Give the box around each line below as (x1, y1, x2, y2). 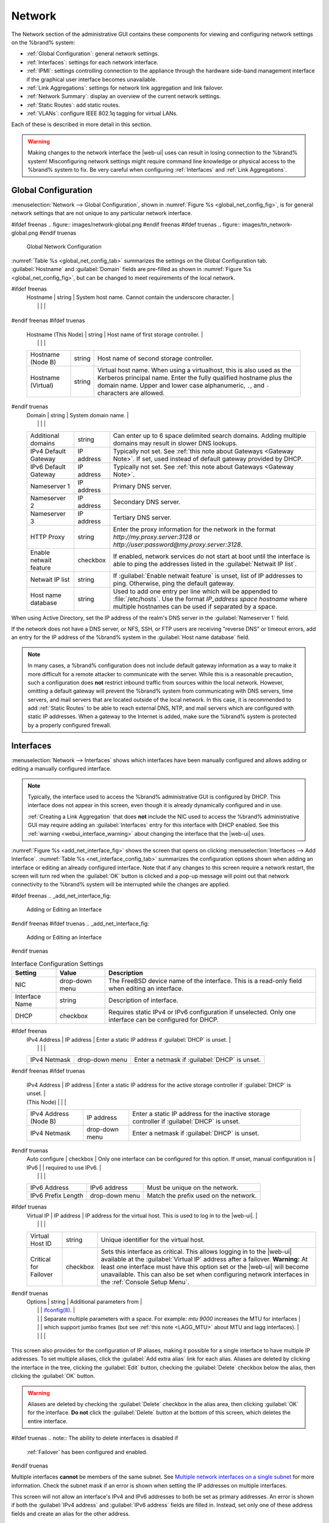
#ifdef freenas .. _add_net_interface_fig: (11, 892, 111, 899)
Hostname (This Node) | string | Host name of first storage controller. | (26, 331, 203, 338)
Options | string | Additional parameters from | (26, 1298, 143, 1306)
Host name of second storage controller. (97, 354, 213, 362)
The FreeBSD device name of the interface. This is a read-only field (108, 977, 302, 985)
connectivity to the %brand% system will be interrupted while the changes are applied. (11, 881, 230, 888)
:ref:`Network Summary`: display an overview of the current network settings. (26, 93, 221, 100)
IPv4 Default (30, 447, 66, 455)
